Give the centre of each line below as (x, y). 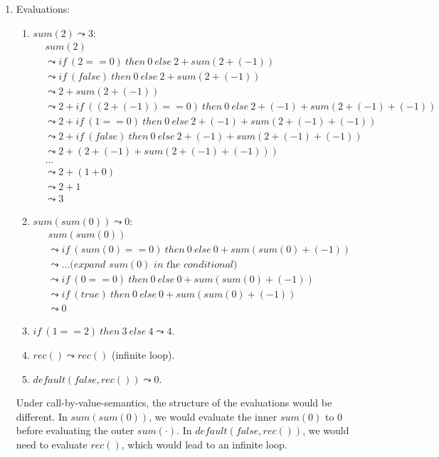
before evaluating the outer (75, 430)
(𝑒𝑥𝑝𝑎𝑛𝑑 (88, 265)
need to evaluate (52, 444)
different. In (42, 416)
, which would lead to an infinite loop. (204, 444)
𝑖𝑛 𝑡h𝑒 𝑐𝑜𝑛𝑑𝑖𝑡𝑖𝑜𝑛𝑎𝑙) (196, 265)
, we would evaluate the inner (213, 416)
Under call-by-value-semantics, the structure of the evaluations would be (174, 403)
